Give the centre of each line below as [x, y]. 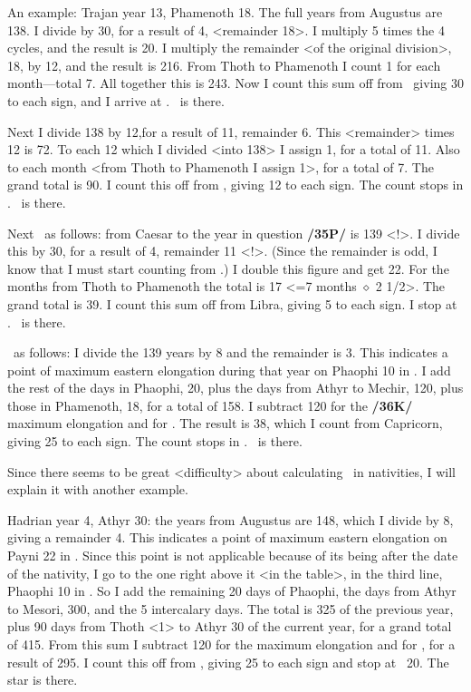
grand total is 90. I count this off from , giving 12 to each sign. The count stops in [235, 185]
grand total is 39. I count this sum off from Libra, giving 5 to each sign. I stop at [232, 303]
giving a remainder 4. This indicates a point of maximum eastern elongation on [227, 537]
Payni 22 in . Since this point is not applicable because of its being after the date [233, 556]
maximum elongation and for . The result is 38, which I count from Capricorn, [225, 423]
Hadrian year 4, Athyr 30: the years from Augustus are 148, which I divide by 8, [231, 519]
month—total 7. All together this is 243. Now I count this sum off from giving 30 [235, 83]
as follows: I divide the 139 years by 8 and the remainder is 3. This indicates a [231, 352]
